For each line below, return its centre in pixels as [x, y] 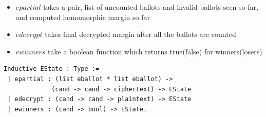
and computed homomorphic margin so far [83, 17]
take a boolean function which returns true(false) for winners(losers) [155, 51]
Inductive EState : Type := [52, 69]
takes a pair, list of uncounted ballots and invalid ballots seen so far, [151, 7]
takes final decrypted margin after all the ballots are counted [140, 34]
